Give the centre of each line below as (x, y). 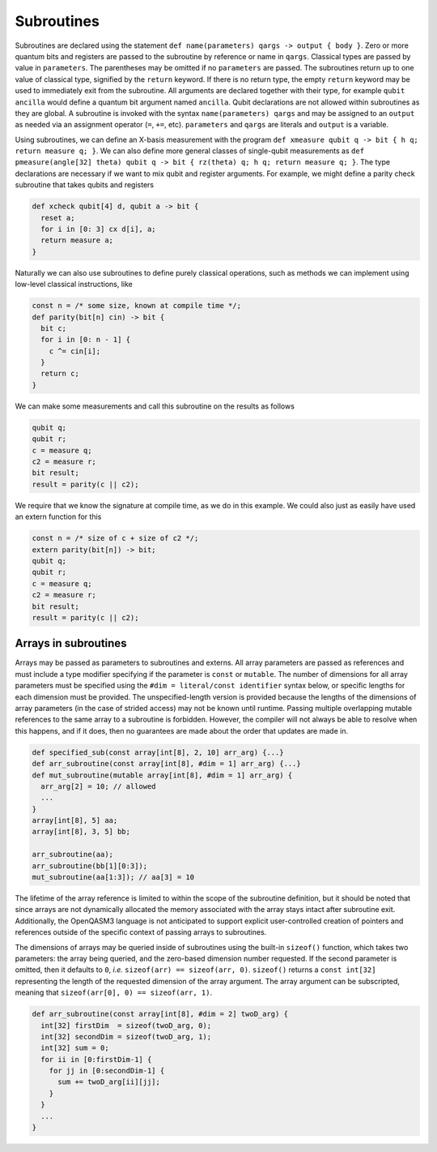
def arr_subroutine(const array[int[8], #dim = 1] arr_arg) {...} (166, 764)
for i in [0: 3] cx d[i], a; (99, 229)
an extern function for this (58, 517)
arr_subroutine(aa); (72, 854)
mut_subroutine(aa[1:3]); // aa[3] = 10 (113, 877)
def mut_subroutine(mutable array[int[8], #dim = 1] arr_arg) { (162, 775)
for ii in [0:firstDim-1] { (96, 1059)
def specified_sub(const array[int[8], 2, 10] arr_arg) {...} (158, 752)
